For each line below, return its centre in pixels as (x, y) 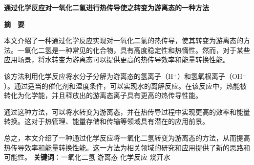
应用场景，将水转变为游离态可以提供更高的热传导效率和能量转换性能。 (117, 59)
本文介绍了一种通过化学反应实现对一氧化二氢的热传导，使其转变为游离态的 (124, 40)
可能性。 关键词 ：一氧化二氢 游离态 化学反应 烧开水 (87, 157)
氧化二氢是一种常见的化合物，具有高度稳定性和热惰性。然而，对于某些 (137, 50)
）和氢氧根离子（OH (210, 76)
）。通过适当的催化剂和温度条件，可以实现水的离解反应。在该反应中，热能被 (125, 85)
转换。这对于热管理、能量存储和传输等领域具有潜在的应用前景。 (106, 121)
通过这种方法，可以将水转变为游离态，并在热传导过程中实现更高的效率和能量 (127, 111)
